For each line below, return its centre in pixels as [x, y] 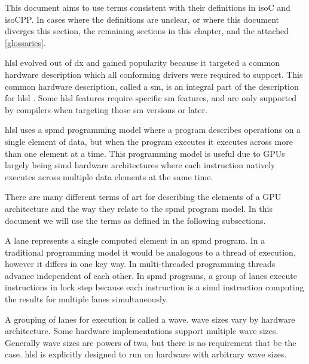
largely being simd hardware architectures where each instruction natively [140, 165]
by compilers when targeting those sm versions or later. [106, 109]
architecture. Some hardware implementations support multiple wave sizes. [142, 331]
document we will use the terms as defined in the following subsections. [135, 220]
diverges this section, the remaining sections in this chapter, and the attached [147, 31]
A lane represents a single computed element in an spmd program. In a [135, 240]
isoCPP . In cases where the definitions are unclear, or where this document [142, 19]
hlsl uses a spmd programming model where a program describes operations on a [153, 130]
